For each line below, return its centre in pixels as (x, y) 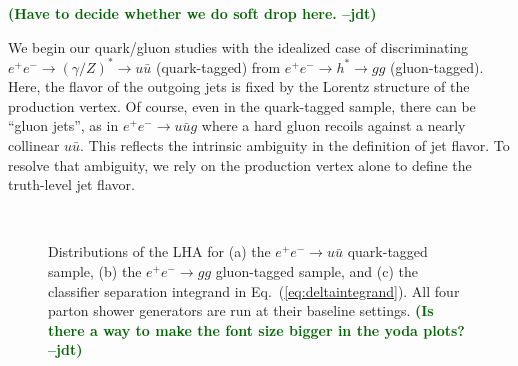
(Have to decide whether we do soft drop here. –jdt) (192, 13)
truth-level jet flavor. (71, 184)
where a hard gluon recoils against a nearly (333, 125)
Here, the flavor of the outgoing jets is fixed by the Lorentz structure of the (239, 86)
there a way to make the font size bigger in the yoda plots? (256, 329)
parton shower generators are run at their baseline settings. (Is (241, 310)
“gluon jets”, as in (63, 125)
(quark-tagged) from (218, 66)
